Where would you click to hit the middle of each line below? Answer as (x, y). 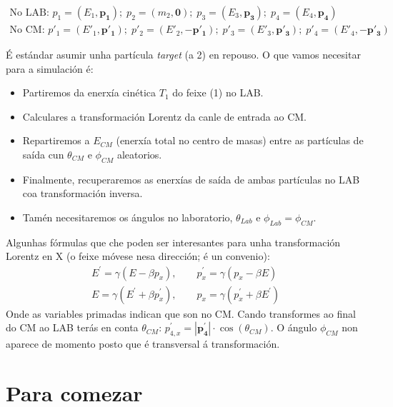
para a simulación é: (50, 68)
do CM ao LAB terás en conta (72, 327)
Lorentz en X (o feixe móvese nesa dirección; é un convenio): (138, 256)
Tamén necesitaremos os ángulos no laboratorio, (128, 217)
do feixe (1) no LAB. (218, 92)
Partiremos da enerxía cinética (89, 92)
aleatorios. (139, 155)
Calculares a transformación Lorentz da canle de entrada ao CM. (164, 116)
